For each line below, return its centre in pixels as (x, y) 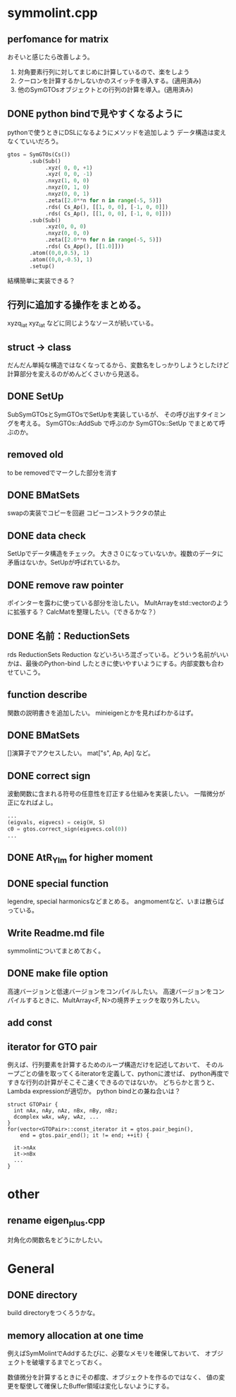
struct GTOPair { (33, 1105)
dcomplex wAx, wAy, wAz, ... (56, 1117)
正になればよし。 (32, 802)
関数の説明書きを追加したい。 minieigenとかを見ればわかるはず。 (102, 713)
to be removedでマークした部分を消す (62, 472)
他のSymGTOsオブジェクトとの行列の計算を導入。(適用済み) (105, 89)
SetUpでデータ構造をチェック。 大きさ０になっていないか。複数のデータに (116, 554)
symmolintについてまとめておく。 (56, 951)
